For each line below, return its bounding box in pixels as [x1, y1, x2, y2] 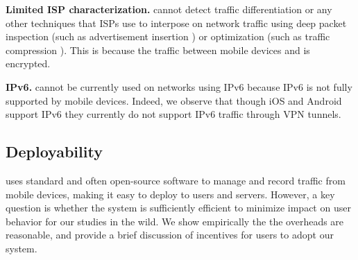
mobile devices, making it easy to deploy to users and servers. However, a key [6, 187, 335, 201]
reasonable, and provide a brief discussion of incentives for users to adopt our [6, 227, 334, 242]
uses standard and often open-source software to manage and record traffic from [6, 173, 346, 187]
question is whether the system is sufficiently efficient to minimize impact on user [6, 200, 351, 215]
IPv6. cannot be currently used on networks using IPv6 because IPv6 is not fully [6, 79, 352, 94]
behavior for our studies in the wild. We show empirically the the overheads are [6, 214, 344, 228]
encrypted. [6, 56, 51, 71]
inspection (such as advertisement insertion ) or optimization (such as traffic [6, 29, 330, 44]
